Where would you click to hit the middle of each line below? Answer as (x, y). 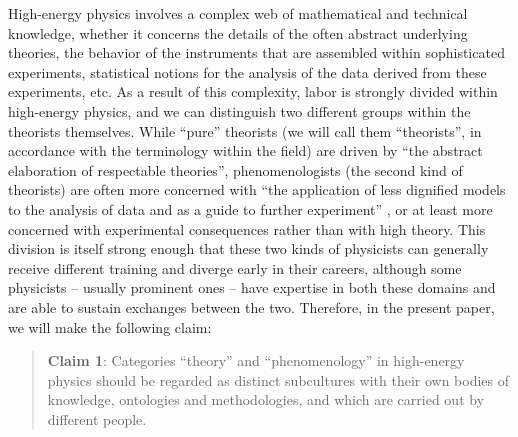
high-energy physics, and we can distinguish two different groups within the (239, 110)
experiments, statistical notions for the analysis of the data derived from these (247, 71)
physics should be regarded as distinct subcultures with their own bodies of (278, 379)
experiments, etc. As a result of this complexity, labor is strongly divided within (253, 91)
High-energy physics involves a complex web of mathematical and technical (238, 13)
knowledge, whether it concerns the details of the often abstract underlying (238, 32)
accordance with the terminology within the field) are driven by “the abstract (245, 150)
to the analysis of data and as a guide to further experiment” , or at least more (250, 208)
